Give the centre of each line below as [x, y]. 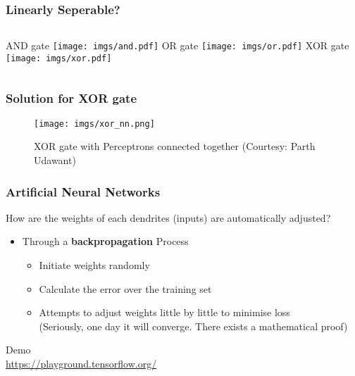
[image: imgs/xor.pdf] [59, 58]
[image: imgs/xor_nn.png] [94, 124]
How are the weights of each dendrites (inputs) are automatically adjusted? [168, 217]
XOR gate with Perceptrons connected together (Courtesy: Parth [175, 146]
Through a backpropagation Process [105, 241]
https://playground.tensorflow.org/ [81, 363]
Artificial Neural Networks [83, 191]
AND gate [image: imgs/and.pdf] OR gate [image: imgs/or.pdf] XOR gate [177, 45]
